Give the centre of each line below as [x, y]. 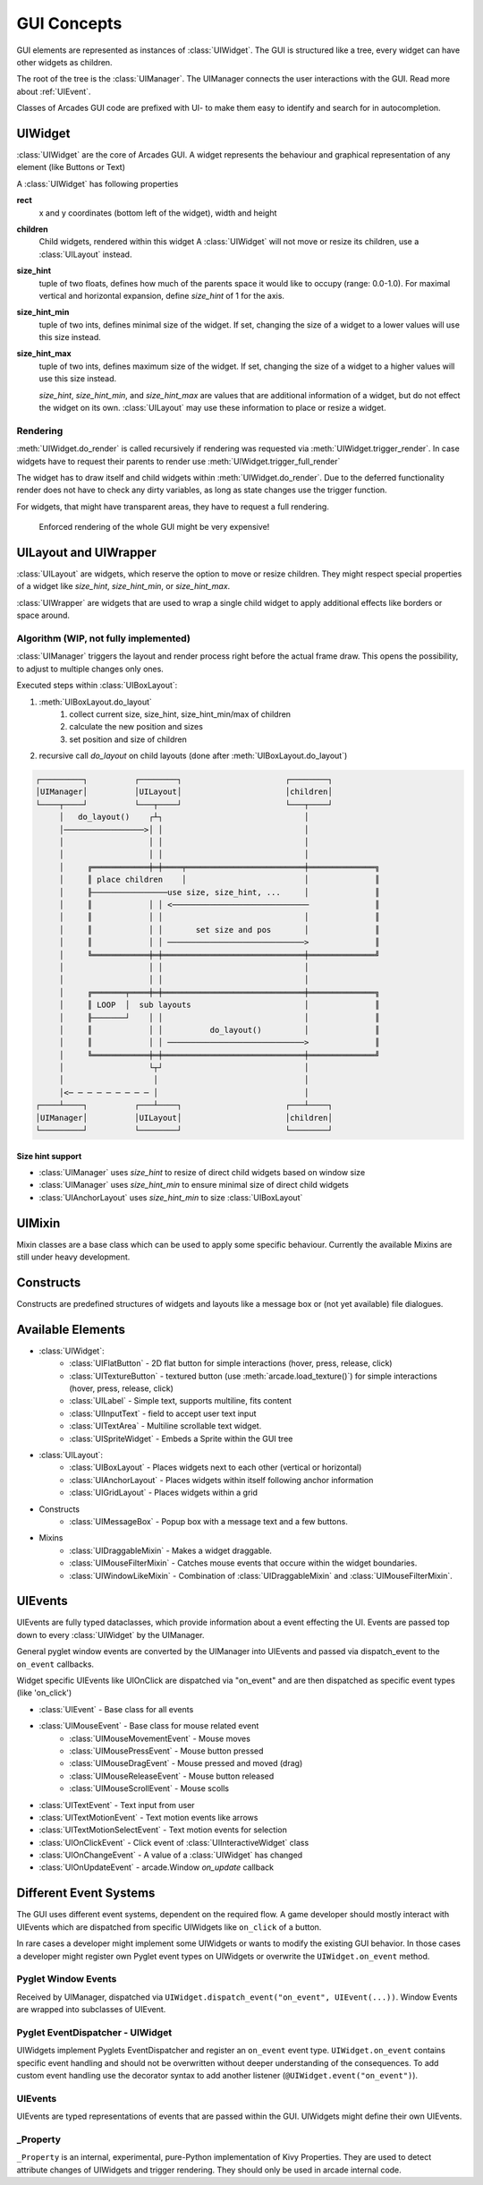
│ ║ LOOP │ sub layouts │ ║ [219, 1005]
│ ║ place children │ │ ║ [219, 880]
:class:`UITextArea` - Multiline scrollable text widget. [165, 1426]
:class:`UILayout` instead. [85, 254]
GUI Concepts [69, 23]
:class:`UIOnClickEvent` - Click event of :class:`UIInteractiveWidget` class [174, 1842]
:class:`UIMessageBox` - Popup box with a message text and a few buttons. [208, 1521]
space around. [43, 615]
